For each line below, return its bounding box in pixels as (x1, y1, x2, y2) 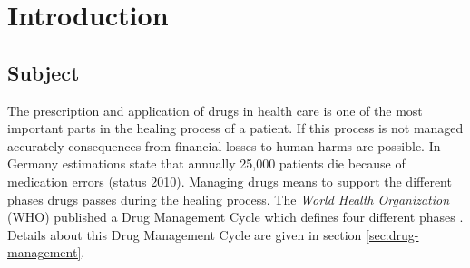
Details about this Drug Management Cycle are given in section (7, 225, 362, 244)
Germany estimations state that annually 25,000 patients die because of (7, 154, 406, 173)
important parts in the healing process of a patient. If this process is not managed (7, 119, 464, 138)
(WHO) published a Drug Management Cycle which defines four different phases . (7, 207, 464, 226)
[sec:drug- (366, 225, 419, 244)
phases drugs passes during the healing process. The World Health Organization (7, 189, 450, 208)
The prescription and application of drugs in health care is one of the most (7, 100, 423, 120)
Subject (7, 58, 80, 86)
